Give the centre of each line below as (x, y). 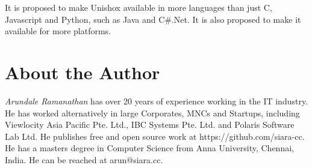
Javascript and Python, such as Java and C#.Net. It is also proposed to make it (153, 19)
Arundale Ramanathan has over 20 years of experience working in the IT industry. (157, 100)
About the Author (83, 72)
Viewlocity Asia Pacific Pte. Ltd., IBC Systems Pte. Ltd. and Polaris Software (150, 124)
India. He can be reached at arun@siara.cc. (84, 159)
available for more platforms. (58, 31)
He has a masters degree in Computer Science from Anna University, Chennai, (149, 148)
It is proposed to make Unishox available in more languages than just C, (139, 7)
